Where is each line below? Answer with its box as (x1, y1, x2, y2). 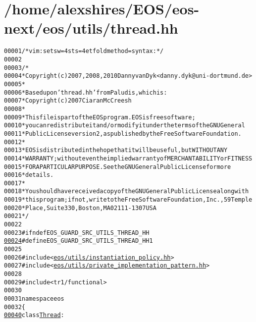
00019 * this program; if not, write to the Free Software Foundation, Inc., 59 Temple (4, 196, 253, 204)
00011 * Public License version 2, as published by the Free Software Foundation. (4, 130, 242, 137)
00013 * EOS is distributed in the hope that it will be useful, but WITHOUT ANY (4, 147, 228, 154)
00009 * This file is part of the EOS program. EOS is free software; (4, 113, 196, 121)
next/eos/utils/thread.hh (4, 18, 178, 38)
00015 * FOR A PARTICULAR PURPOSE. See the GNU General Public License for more (4, 163, 231, 170)
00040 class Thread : (4, 312, 64, 319)
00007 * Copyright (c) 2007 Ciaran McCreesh (4, 97, 132, 105)
